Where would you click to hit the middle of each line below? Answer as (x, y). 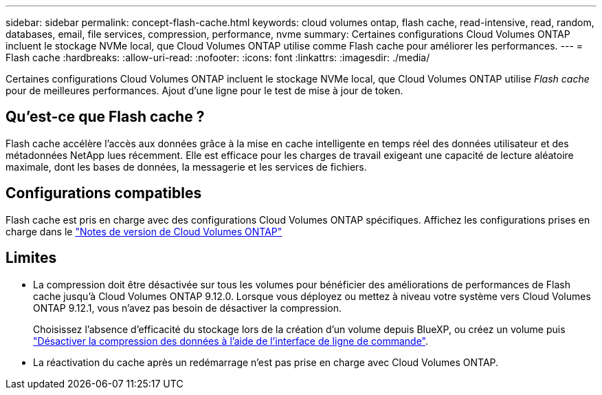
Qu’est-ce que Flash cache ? (105, 117)
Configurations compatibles (104, 193)
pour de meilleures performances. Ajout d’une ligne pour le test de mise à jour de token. (204, 90)
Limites (31, 258)
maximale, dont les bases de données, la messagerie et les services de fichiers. (186, 167)
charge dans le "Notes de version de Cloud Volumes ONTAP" (144, 231)
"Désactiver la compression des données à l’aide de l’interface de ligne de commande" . (231, 341)
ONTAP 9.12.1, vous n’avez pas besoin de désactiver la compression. (187, 308)
